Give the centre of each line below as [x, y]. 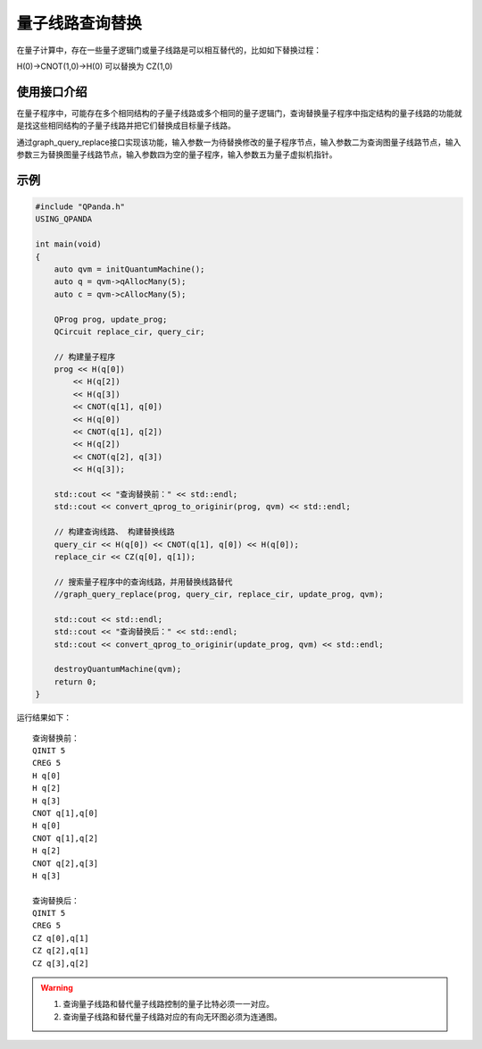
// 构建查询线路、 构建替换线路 [115, 532]
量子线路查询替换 [79, 23]
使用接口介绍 [52, 92]
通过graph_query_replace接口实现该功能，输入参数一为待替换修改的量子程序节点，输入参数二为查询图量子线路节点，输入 [239, 142]
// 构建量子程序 [85, 357]
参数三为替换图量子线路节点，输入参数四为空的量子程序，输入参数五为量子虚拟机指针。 [177, 155]
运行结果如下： [44, 718]
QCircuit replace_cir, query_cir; [129, 331]
